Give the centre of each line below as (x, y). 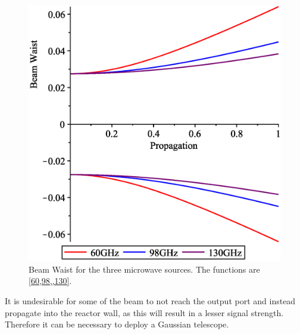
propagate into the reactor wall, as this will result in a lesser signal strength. (144, 312)
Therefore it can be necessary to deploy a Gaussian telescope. (117, 324)
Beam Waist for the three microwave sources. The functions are (144, 269)
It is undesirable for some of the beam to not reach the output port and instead (150, 301)
